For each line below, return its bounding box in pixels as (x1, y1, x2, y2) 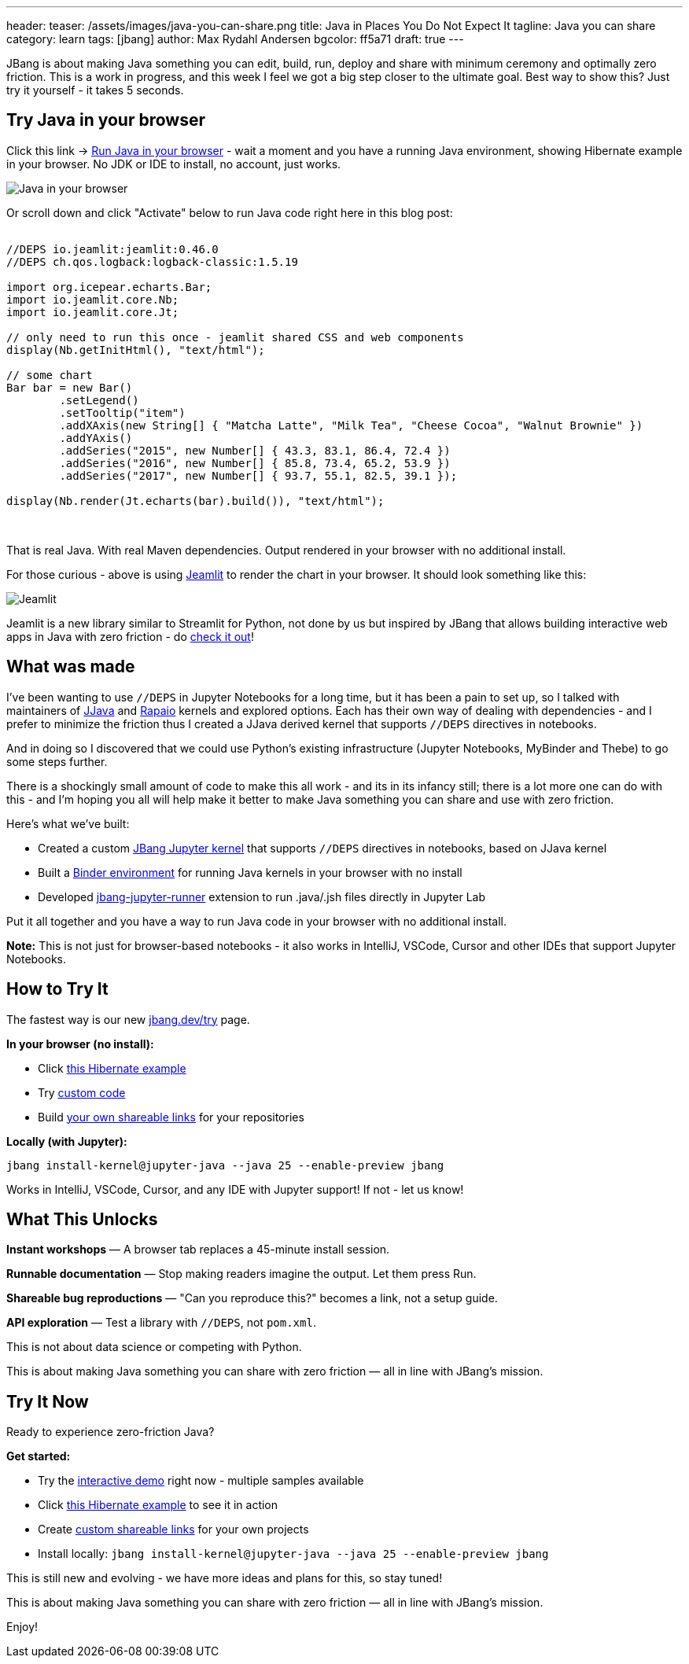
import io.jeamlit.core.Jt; (6, 305, 179, 318)
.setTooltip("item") (59, 406, 186, 419)
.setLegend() (59, 393, 139, 407)
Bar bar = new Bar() (6, 381, 133, 394)
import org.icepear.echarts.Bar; (6, 280, 212, 293)
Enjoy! (6, 1620, 39, 1634)
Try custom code (38, 1085, 126, 1099)
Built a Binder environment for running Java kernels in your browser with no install (38, 865, 462, 879)
